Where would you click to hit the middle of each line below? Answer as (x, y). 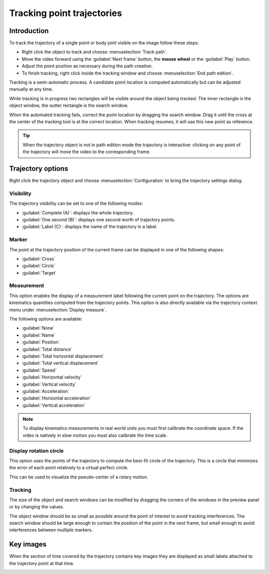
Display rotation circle (36, 451)
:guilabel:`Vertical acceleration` (54, 405)
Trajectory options (39, 169)
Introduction (29, 31)
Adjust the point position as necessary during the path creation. (87, 66)
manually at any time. (31, 89)
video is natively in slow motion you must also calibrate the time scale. (95, 435)
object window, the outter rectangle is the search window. (69, 106)
